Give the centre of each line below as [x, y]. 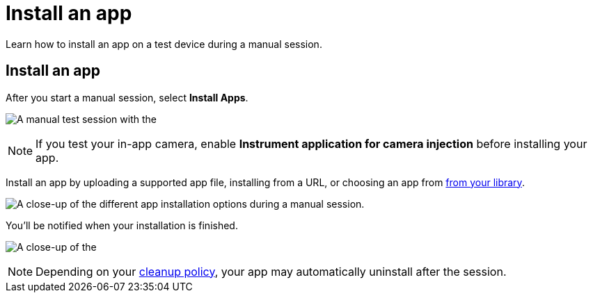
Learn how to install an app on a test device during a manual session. [164, 44]
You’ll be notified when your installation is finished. [122, 225]
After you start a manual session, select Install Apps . [127, 97]
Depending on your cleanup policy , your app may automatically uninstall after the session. [271, 271]
